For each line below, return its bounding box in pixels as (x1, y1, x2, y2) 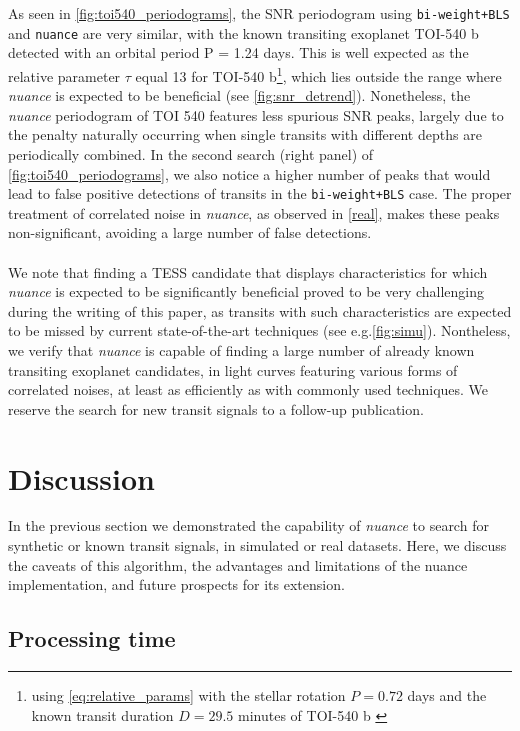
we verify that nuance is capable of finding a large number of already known (8, 339, 475, 360)
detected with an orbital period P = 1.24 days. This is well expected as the (8, 42, 469, 63)
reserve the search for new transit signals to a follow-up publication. (8, 398, 424, 419)
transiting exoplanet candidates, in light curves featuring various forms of (8, 359, 458, 380)
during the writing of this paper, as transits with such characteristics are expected (8, 300, 512, 321)
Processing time (8, 623, 176, 654)
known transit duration (31, 704, 174, 725)
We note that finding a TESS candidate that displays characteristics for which (8, 261, 488, 282)
